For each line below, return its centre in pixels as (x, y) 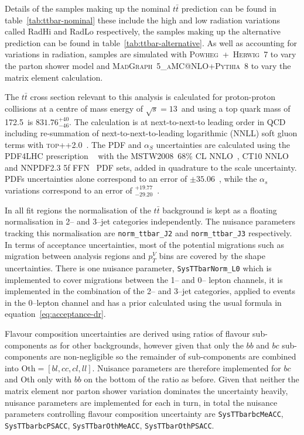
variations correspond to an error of (69, 190)
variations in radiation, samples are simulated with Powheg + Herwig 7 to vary (151, 54)
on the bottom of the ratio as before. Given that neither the (192, 379)
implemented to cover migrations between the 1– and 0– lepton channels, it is (144, 279)
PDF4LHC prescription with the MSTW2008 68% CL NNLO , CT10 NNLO (147, 156)
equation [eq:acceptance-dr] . (55, 314)
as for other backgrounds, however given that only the (147, 345)
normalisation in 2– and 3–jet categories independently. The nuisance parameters (150, 221)
